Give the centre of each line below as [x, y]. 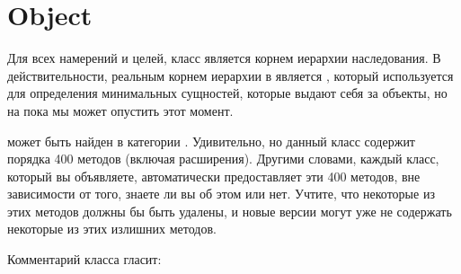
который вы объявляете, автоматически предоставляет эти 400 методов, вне [214, 176]
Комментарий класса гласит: [84, 259]
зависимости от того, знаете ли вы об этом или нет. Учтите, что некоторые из [221, 194]
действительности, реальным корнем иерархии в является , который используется [230, 75]
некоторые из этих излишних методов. [112, 229]
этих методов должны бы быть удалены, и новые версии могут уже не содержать [230, 211]
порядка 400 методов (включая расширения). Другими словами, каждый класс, [223, 159]
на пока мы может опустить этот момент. [120, 110]
